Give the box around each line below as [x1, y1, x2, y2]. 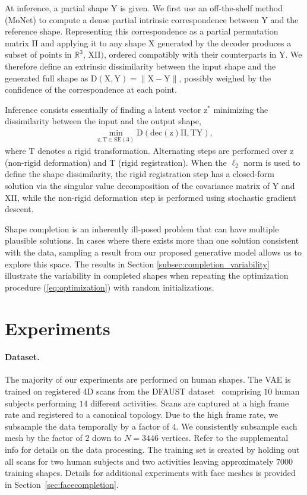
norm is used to [243, 156, 300, 168]
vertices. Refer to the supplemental [161, 431, 289, 444]
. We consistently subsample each [176, 420, 297, 432]
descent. [5, 203, 34, 215]
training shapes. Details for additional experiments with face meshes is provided [5, 466, 296, 479]
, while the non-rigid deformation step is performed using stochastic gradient [17, 191, 296, 203]
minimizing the [213, 103, 268, 115]
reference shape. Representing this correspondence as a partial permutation [5, 25, 278, 37]
